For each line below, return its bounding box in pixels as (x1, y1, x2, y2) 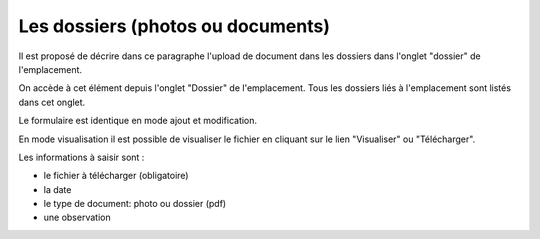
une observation (43, 211, 111, 224)
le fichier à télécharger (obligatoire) (43, 170, 189, 182)
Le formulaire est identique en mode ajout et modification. (18, 115, 258, 127)
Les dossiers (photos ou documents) (18, 15, 330, 37)
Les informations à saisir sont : (18, 151, 145, 163)
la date (43, 183, 72, 195)
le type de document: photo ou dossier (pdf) (43, 198, 227, 210)
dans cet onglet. (18, 96, 86, 108)
